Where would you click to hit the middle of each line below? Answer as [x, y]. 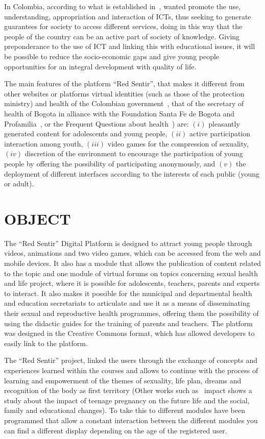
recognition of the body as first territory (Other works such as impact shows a [128, 390]
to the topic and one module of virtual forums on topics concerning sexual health [131, 273]
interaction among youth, [44, 143]
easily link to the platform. [46, 343]
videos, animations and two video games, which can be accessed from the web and [132, 253]
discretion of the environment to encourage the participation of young [134, 153]
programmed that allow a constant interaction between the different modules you [131, 420]
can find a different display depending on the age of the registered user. [116, 430]
